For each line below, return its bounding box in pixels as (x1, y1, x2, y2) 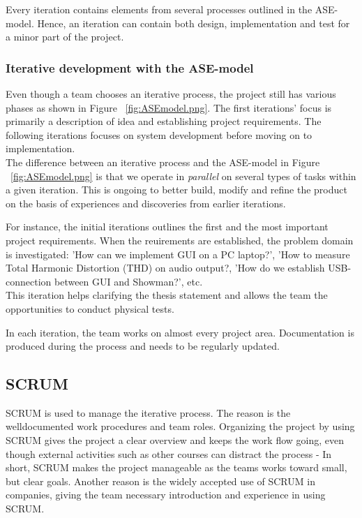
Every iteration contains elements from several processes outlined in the (6, 2, 312, 16)
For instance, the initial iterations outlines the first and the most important (6, 219, 329, 234)
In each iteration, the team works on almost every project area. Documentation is (6, 325, 354, 339)
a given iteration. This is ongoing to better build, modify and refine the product (6, 182, 347, 197)
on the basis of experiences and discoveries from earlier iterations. (6, 195, 286, 210)
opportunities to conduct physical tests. (6, 301, 174, 316)
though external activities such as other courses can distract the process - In (6, 446, 332, 461)
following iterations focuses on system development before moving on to (6, 127, 312, 142)
